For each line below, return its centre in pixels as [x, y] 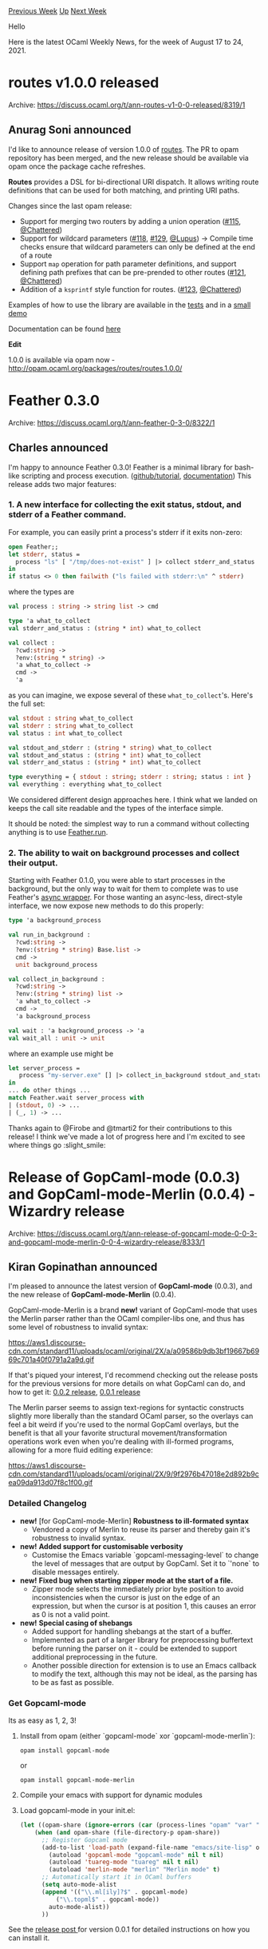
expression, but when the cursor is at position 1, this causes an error [144, 1606]
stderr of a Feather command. [67, 515]
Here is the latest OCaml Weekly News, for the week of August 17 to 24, [126, 42]
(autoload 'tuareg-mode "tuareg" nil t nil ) [124, 1862]
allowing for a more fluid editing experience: [81, 1450]
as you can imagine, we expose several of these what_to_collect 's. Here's [131, 695]
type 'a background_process [55, 921]
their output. [33, 863]
